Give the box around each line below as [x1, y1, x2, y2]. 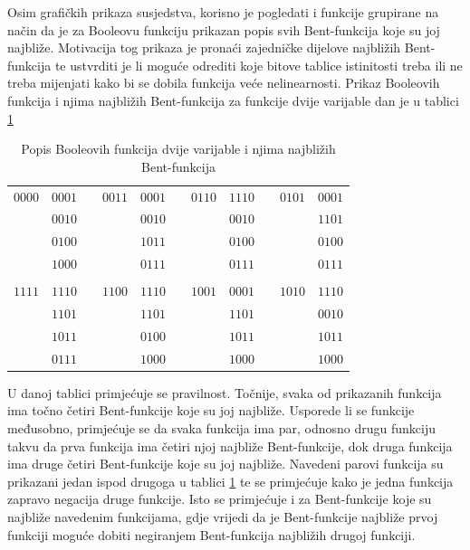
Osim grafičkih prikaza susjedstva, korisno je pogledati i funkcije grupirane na [7, 3, 439, 21]
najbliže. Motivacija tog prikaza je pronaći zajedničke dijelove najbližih [7, 38, 401, 57]
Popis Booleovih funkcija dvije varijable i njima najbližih [21, 139, 336, 158]
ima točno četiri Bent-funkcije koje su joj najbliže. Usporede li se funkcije [7, 401, 415, 420]
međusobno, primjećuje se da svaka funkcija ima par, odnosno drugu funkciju [7, 419, 436, 438]
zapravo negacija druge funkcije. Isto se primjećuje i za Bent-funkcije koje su [7, 489, 432, 508]
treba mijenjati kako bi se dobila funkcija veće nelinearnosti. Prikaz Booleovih [7, 73, 440, 92]
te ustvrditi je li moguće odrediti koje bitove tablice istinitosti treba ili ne [54, 55, 463, 74]
